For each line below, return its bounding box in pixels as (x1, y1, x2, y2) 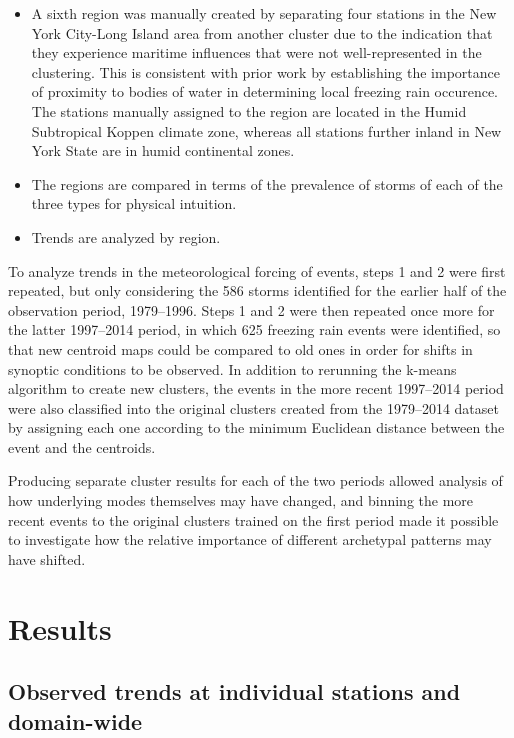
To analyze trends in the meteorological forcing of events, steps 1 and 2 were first (8, 260, 506, 281)
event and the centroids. (8, 436, 156, 457)
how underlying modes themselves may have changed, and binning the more (8, 490, 474, 511)
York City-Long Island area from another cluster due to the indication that (31, 22, 493, 43)
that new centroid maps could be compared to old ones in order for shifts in (8, 338, 473, 359)
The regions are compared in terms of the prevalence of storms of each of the (31, 173, 503, 194)
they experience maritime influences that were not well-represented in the (31, 42, 482, 63)
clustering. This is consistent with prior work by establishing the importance (31, 61, 500, 82)
